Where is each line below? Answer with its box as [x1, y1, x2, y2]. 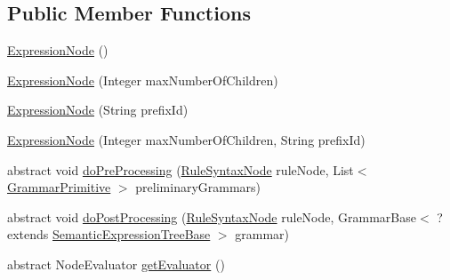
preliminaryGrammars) [135, 178, 261, 196]
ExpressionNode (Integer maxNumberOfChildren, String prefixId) [7, 130, 366, 148]
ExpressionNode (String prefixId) [7, 100, 189, 119]
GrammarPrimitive [7, 178, 111, 196]
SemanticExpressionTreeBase [52, 225, 211, 244]
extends [7, 225, 49, 244]
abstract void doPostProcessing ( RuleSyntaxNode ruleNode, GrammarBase [7, 207, 416, 226]
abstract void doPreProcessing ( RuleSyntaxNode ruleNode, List [7, 160, 354, 179]
